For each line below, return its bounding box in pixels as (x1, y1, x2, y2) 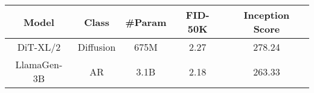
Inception (243, 8, 290, 22)
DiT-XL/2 (17, 40, 61, 54)
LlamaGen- (15, 57, 63, 71)
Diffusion (77, 40, 116, 54)
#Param (125, 14, 167, 29)
